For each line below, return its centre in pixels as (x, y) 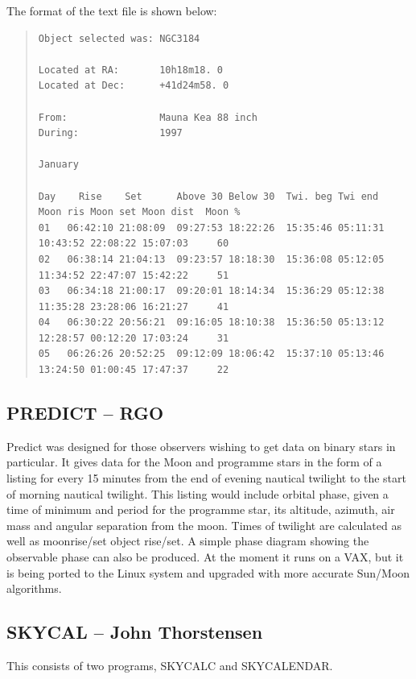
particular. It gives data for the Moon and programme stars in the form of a (194, 462)
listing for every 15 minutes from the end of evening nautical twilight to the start (206, 478)
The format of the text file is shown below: (112, 10)
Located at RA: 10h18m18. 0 (130, 70)
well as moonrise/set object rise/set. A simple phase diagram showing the (188, 541)
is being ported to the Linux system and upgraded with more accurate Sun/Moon (208, 572)
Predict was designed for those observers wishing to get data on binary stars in (201, 446)
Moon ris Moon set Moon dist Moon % (139, 212)
